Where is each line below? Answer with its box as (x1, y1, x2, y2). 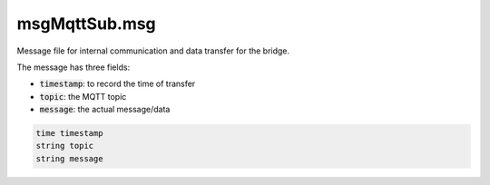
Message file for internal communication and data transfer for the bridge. (16, 45, 290, 56)
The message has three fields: (16, 62, 131, 73)
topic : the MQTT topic (39, 91, 127, 102)
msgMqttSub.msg (16, 14, 156, 34)
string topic (35, 141, 94, 151)
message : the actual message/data (39, 104, 171, 115)
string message (35, 153, 103, 163)
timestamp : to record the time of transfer (39, 78, 196, 90)
